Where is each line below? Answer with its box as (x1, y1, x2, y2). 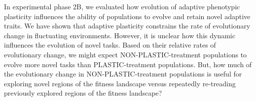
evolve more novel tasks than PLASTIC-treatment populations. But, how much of (4, 59, 252, 69)
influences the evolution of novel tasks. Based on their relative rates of (4, 40, 216, 50)
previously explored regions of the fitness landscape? (4, 88, 162, 98)
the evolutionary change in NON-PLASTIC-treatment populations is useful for (4, 69, 242, 79)
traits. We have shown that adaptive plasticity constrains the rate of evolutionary (4, 21, 251, 31)
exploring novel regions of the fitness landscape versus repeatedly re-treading (4, 78, 236, 88)
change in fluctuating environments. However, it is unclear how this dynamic (4, 30, 235, 40)
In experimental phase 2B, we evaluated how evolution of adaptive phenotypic (4, 1, 240, 11)
